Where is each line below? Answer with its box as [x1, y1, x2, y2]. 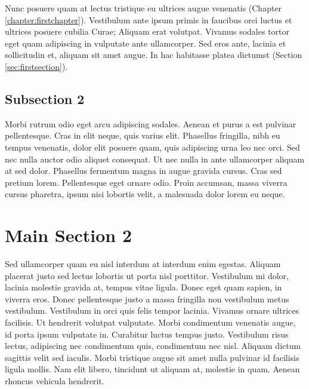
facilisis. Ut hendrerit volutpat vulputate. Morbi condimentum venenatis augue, [5, 316, 296, 329]
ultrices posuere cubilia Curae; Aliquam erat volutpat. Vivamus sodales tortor [5, 25, 290, 38]
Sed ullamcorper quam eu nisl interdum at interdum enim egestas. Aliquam [5, 258, 281, 270]
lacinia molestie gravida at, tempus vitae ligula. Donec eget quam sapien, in [5, 281, 282, 293]
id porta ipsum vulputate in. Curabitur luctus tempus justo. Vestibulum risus [5, 327, 289, 340]
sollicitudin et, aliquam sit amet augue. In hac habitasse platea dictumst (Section [5, 48, 302, 61]
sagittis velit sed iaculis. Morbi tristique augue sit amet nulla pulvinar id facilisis [5, 351, 299, 363]
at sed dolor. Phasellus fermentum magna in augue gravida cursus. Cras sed [5, 164, 282, 177]
